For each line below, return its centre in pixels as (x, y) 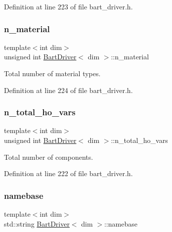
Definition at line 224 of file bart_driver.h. (68, 90)
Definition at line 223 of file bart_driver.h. (68, 6)
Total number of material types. (52, 73)
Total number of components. (49, 157)
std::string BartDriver (37, 223)
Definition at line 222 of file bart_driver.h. (68, 173)
